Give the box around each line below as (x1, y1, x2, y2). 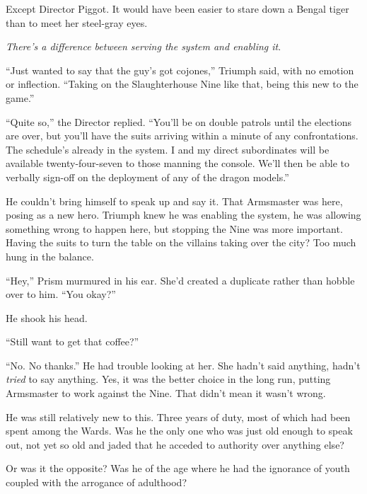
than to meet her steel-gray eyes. (6, 15, 148, 30)
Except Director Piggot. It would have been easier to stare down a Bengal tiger (6, 1, 349, 16)
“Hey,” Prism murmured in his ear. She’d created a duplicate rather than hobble (6, 272, 355, 287)
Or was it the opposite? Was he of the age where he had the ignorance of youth (6, 461, 350, 476)
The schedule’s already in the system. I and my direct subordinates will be (6, 142, 330, 156)
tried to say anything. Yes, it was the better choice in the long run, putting (6, 372, 331, 386)
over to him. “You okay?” (6, 287, 116, 301)
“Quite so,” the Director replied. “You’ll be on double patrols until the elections (6, 114, 352, 129)
